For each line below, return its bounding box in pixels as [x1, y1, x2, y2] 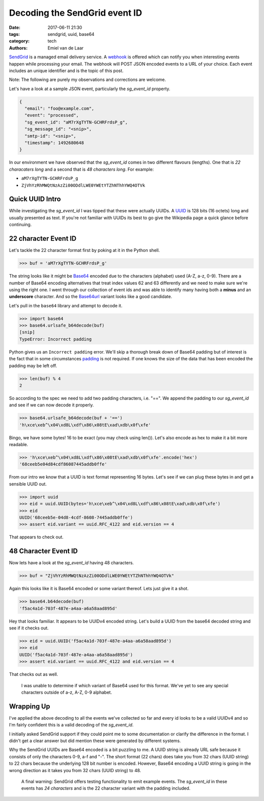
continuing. [9, 222, 32, 227]
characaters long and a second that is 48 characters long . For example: [9, 166, 154, 172]
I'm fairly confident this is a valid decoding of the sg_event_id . [9, 722, 134, 728]
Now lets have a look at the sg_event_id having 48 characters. [9, 560, 134, 566]
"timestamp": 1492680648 [24, 140, 84, 146]
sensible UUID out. [9, 481, 47, 487]
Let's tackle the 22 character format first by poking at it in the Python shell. [9, 248, 160, 253]
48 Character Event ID [9, 547, 78, 555]
